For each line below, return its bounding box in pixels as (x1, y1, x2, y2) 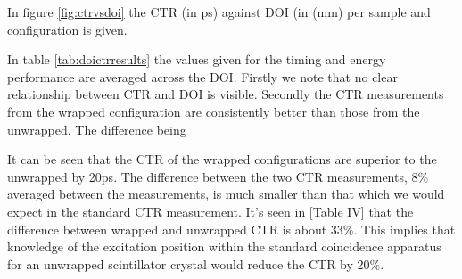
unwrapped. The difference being (7, 119, 186, 138)
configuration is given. (7, 20, 128, 38)
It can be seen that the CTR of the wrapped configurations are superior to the (7, 150, 437, 168)
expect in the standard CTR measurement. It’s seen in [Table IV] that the (7, 201, 414, 220)
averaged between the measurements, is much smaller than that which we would (7, 185, 445, 203)
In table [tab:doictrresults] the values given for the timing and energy (7, 50, 386, 69)
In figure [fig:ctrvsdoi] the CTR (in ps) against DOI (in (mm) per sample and (7, 3, 431, 21)
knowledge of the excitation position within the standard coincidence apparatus (7, 237, 441, 256)
